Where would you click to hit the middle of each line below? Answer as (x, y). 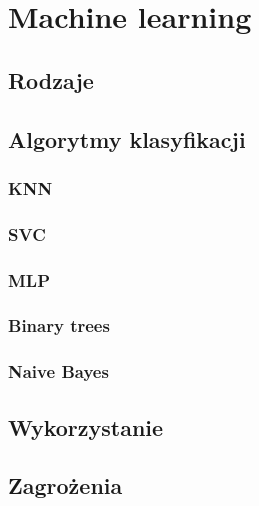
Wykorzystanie (86, 426)
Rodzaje (51, 79)
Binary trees (59, 325)
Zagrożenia (65, 485)
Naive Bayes (58, 371)
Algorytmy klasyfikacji (127, 138)
